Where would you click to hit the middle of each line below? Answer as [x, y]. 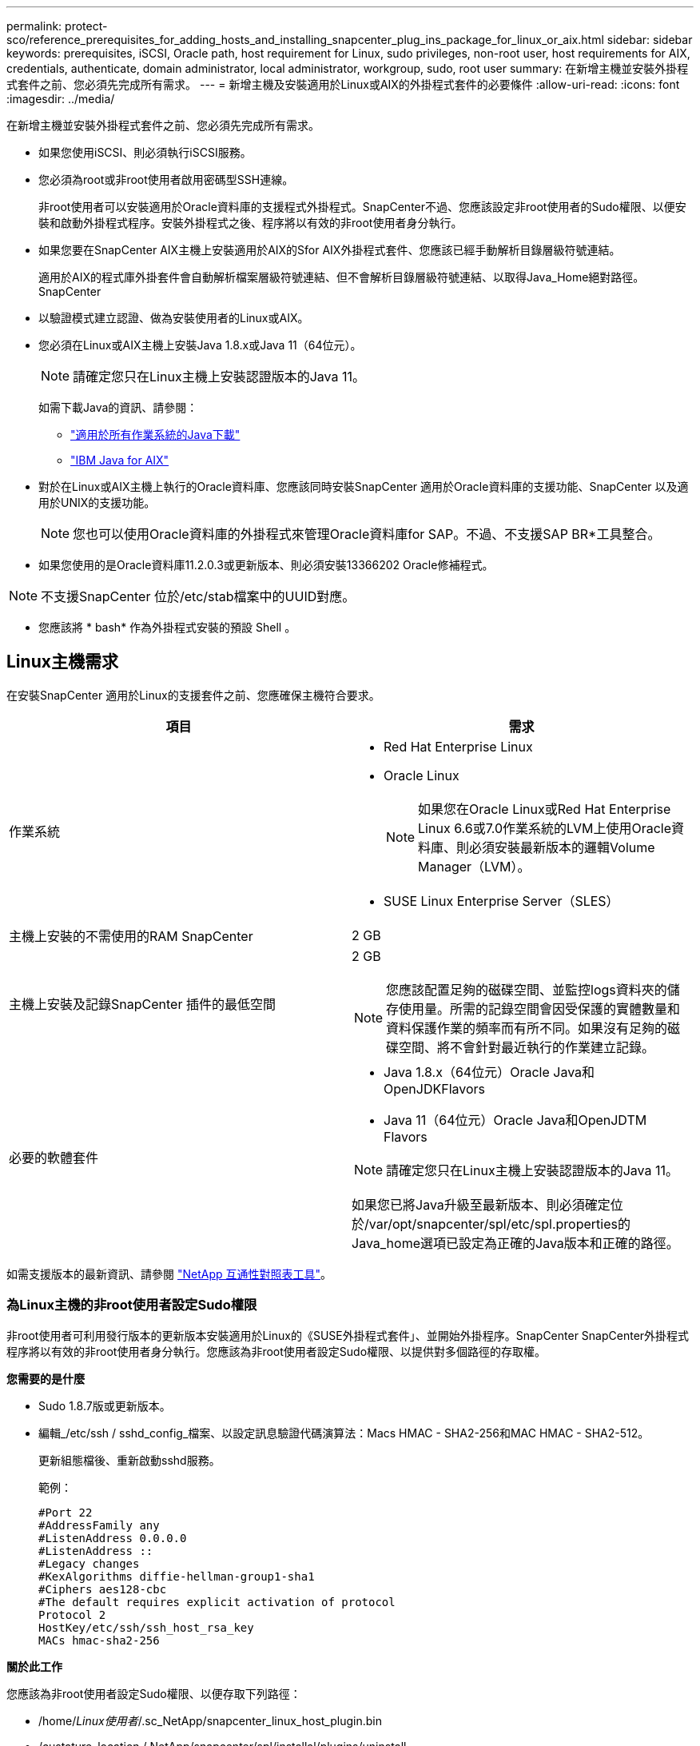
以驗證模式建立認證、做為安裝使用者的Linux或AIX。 [174, 318]
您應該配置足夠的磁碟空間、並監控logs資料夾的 [527, 989]
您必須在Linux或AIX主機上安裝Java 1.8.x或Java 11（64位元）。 [200, 345]
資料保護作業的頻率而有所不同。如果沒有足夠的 [527, 1028]
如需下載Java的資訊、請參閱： [118, 407]
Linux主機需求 [62, 662]
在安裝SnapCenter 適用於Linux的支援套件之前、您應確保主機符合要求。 [193, 695]
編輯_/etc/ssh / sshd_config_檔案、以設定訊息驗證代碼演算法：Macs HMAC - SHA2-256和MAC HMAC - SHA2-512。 [344, 1433]
